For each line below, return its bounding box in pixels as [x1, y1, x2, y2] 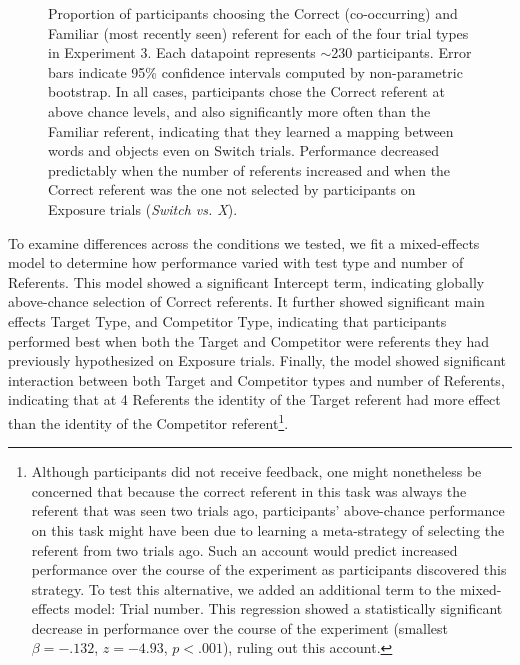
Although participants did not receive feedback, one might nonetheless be [31, 461, 482, 482]
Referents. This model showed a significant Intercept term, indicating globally [8, 271, 485, 292]
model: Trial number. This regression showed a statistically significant [74, 598, 503, 619]
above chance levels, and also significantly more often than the [48, 100, 431, 121]
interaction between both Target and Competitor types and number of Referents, [8, 369, 505, 390]
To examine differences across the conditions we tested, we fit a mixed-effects [8, 232, 480, 253]
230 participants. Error [331, 42, 472, 63]
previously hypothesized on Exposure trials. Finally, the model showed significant [8, 350, 507, 371]
